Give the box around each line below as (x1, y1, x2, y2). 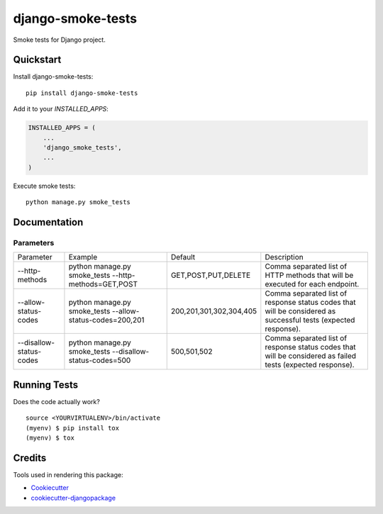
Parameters (13, 238, 55, 247)
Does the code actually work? (13, 397, 101, 406)
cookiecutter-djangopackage (30, 493, 116, 502)
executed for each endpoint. (265, 279, 360, 289)
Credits (13, 452, 47, 464)
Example (68, 252, 98, 262)
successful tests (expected (265, 315, 355, 325)
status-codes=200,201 (68, 315, 145, 325)
